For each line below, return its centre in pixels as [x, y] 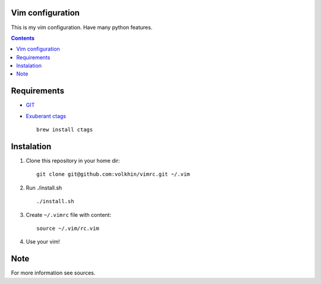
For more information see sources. [53, 273]
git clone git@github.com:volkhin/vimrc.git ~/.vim [113, 174]
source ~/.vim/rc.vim [68, 228]
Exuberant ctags [46, 116]
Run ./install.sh [44, 188]
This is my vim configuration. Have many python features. [82, 27]
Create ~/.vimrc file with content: [69, 214]
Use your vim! [43, 242]
